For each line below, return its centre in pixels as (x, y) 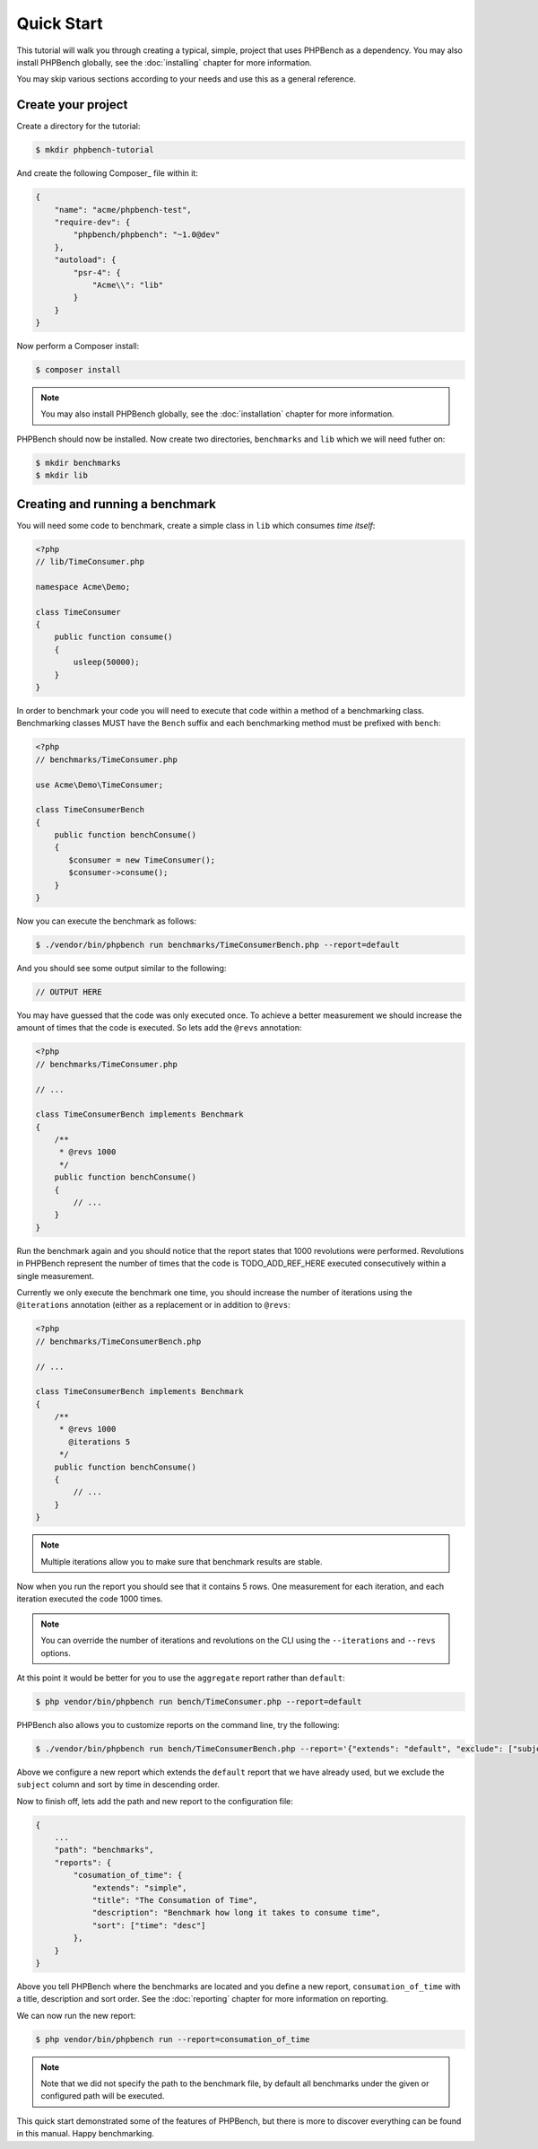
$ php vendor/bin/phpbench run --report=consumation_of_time (173, 2039)
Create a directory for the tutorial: (78, 127)
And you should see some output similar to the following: (121, 968)
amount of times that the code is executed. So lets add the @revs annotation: (159, 1028)
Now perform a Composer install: (78, 346)
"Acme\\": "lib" (128, 285)
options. (56, 1653)
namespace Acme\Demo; (83, 587)
